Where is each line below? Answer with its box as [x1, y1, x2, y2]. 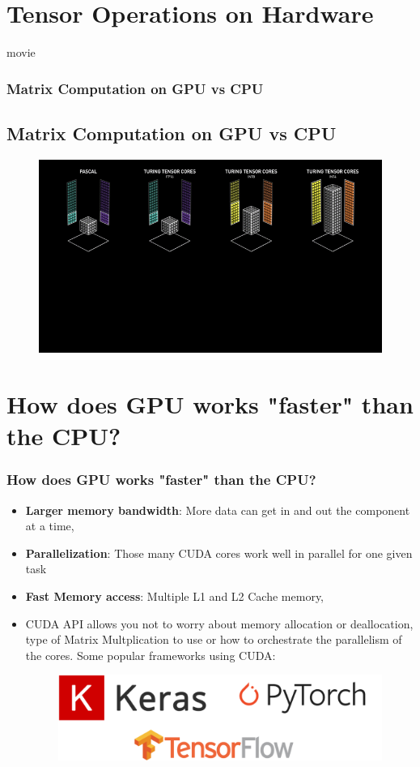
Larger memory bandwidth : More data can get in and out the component [25, 501, 410, 518]
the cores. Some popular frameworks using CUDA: [25, 646, 276, 663]
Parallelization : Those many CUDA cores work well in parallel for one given [25, 544, 413, 561]
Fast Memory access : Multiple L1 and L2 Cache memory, [25, 588, 325, 605]
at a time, [25, 517, 74, 534]
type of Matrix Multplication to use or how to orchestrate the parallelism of [25, 631, 402, 648]
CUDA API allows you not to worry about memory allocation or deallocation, [25, 615, 414, 632]
